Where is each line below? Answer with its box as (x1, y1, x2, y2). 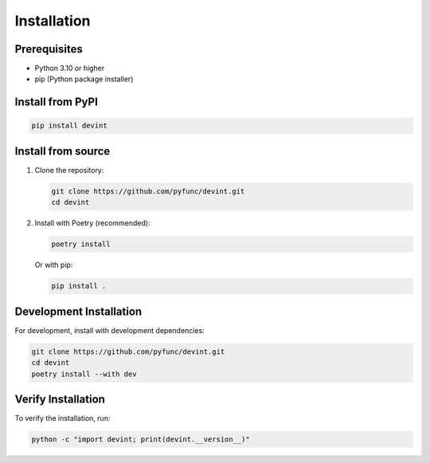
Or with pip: (34, 260, 73, 270)
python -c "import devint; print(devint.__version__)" (31, 435, 250, 444)
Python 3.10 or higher (34, 64, 105, 73)
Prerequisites (14, 42, 83, 56)
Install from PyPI (14, 96, 99, 109)
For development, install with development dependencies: (14, 325, 205, 335)
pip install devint (31, 121, 107, 131)
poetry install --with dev (31, 369, 137, 379)
